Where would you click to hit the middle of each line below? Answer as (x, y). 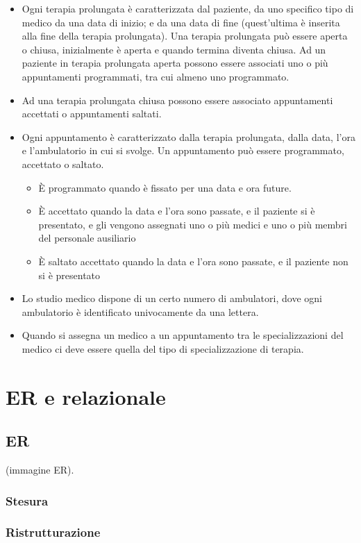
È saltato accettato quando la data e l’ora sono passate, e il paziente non (193, 261)
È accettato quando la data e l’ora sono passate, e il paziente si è (177, 211)
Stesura (27, 500)
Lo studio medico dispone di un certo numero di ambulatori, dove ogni (172, 298)
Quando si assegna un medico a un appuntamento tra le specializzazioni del (183, 335)
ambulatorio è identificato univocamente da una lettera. (140, 311)
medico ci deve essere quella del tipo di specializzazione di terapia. (163, 348)
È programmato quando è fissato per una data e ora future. (165, 187)
